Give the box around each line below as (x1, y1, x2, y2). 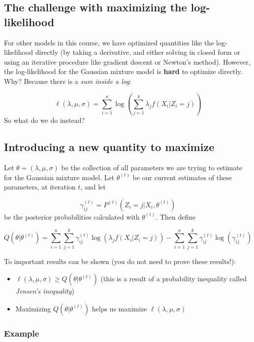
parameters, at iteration (4, 182, 76, 192)
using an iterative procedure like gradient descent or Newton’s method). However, (4, 56, 251, 67)
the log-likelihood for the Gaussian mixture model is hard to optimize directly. (4, 66, 243, 76)
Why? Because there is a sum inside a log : (4, 76, 131, 86)
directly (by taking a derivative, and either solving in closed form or (35, 47, 240, 57)
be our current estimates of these (132, 172, 232, 182)
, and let (80, 182, 106, 192)
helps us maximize (92, 303, 147, 313)
